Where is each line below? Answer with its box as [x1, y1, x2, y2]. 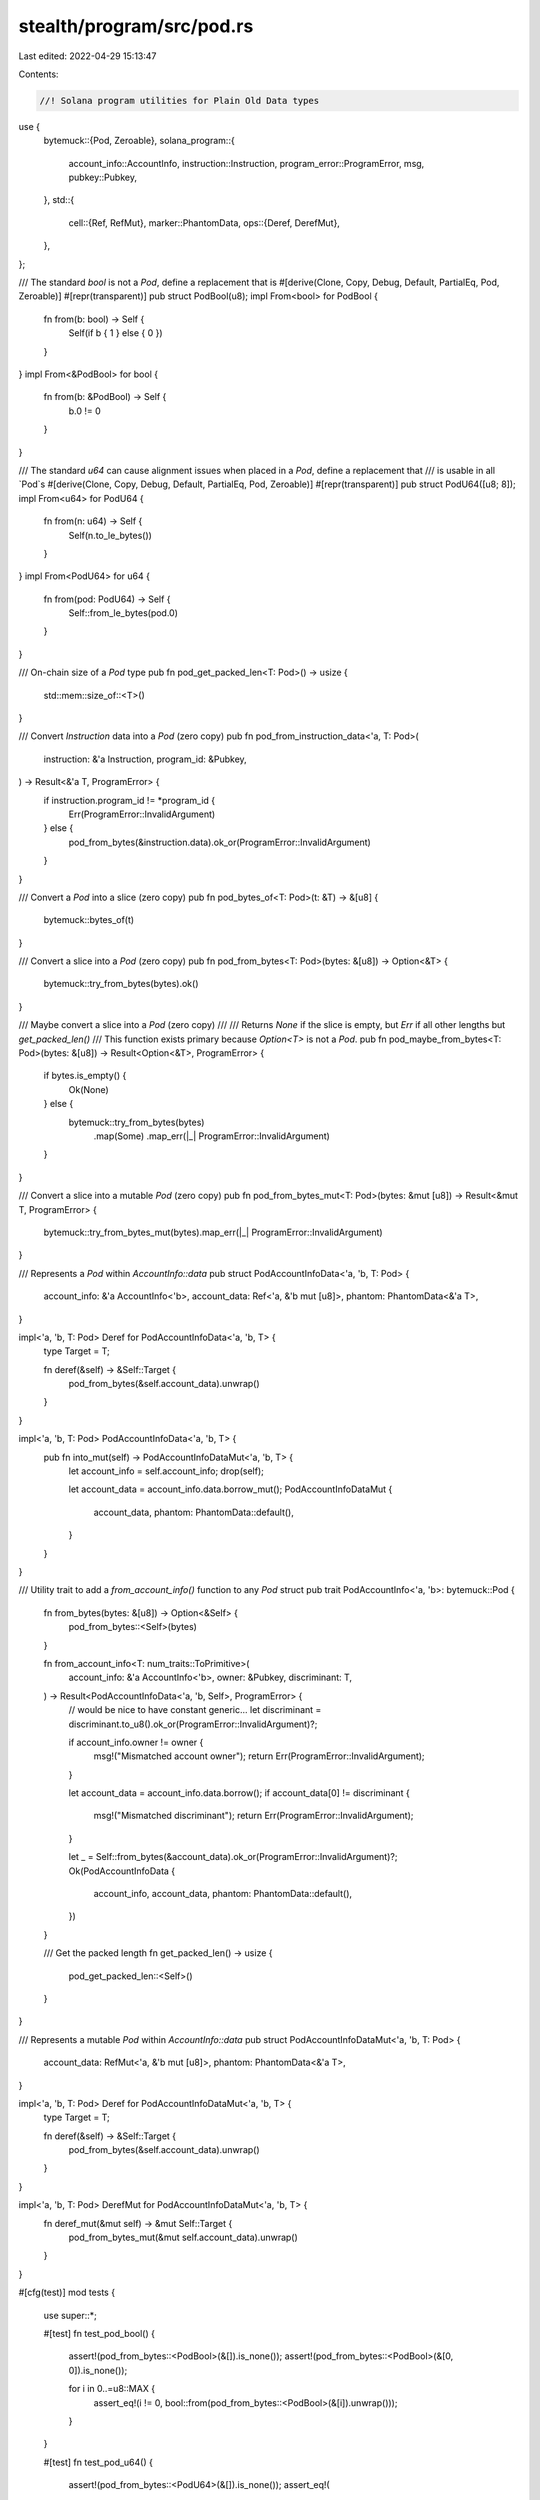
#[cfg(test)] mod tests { [18, 2286, 115, 2299]
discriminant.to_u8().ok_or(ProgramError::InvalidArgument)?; [68, 1718, 318, 1730]
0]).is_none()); [68, 2364, 128, 2376]
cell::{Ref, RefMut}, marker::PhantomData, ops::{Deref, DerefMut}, [68, 216, 340, 229]
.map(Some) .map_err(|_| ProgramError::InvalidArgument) [93, 1130, 330, 1142]
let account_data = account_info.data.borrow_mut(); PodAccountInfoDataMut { [68, 1483, 393, 1495]
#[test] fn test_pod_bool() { [43, 2328, 155, 2339]
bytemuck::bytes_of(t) [43, 914, 135, 926]
